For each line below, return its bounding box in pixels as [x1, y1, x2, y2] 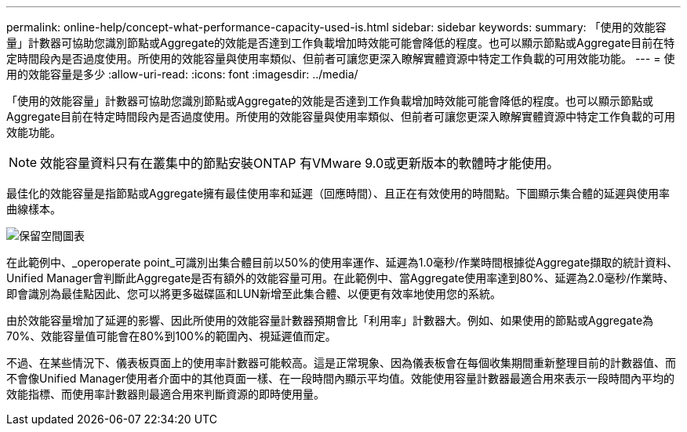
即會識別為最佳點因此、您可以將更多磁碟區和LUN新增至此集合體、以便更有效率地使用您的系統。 [6, 287, 501, 300]
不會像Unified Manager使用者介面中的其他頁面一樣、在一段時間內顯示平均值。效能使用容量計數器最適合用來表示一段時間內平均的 [6, 372, 674, 385]
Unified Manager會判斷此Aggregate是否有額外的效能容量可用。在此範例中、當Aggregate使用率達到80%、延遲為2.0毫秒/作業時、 [6, 271, 674, 285]
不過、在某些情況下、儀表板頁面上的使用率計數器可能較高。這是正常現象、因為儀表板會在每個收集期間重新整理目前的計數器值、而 [6, 356, 676, 369]
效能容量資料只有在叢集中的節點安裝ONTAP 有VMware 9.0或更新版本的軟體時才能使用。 [40, 155, 560, 171]
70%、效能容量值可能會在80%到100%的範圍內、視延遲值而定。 [6, 329, 336, 343]
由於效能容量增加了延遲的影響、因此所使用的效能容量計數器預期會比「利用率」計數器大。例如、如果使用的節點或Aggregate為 [6, 314, 654, 327]
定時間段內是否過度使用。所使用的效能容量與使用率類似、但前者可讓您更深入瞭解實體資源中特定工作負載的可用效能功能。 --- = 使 [6, 52, 675, 65]
